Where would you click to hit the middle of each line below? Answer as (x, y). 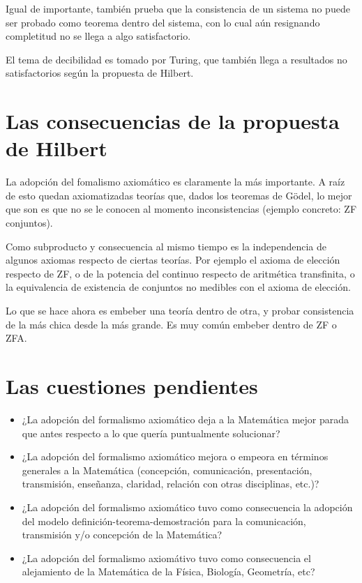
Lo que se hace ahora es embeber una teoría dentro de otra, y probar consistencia (180, 311)
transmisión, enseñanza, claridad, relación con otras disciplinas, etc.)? (171, 484)
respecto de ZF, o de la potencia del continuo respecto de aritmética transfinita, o (180, 273)
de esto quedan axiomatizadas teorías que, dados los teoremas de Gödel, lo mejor (179, 195)
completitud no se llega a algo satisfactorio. (98, 36)
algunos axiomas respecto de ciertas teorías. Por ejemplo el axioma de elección (173, 260)
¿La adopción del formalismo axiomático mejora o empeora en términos (175, 456)
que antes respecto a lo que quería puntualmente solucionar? (151, 433)
